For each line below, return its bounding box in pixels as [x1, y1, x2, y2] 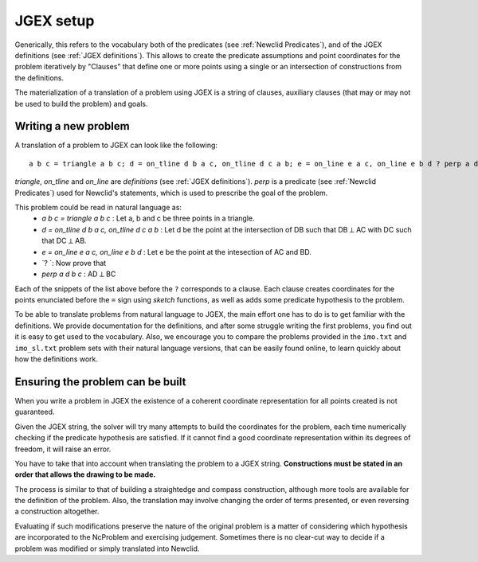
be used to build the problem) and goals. [14, 99, 148, 108]
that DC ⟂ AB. [41, 236, 87, 246]
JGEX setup [14, 12, 95, 29]
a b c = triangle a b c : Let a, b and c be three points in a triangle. [41, 213, 255, 223]
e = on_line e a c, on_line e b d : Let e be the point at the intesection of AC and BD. [41, 247, 312, 256]
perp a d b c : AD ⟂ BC [41, 269, 116, 279]
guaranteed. [14, 407, 55, 417]
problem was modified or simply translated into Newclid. [14, 544, 200, 553]
